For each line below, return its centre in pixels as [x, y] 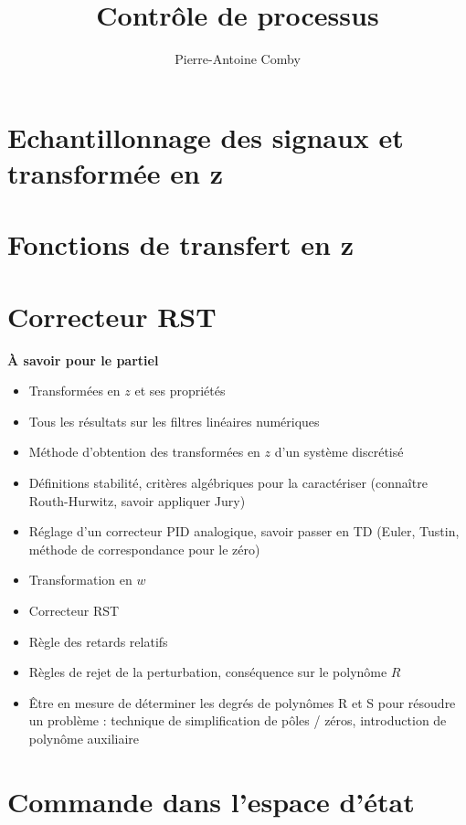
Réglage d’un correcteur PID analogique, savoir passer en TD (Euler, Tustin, [244, 531]
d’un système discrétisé [339, 452]
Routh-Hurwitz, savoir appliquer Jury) [137, 500]
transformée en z [115, 172]
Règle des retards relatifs [98, 641]
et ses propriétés [180, 391]
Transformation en [80, 580]
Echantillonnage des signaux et [206, 137]
